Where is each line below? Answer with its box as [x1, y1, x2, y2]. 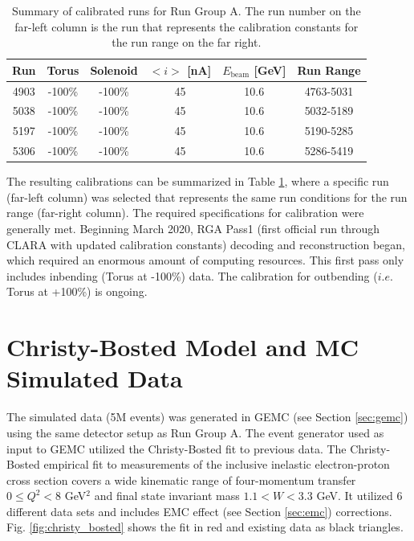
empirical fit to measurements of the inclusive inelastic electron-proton [43, 456, 390, 473]
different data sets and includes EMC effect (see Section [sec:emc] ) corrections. [6, 502, 392, 519]
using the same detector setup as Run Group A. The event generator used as [6, 424, 384, 441]
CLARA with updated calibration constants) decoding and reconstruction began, [6, 236, 406, 252]
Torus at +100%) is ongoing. [6, 283, 148, 300]
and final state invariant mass [94, 487, 240, 504]
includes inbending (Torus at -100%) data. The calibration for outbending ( [6, 267, 378, 284]
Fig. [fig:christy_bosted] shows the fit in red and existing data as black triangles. [6, 518, 404, 535]
